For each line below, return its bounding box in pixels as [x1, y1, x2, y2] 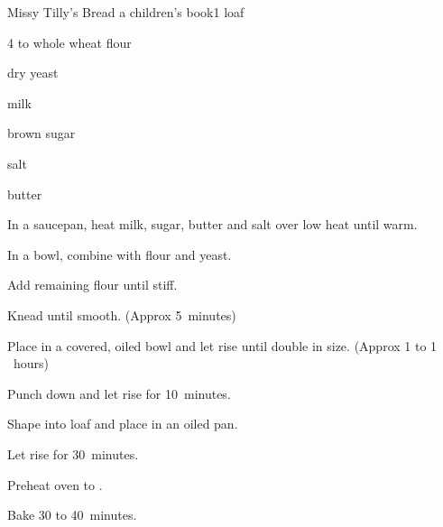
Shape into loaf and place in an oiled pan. [7, 414, 238, 433]
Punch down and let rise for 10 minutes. [7, 384, 231, 402]
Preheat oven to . [7, 475, 103, 494]
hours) [13, 354, 50, 373]
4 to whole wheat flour [7, 32, 132, 51]
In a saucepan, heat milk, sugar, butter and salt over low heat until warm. [7, 215, 418, 234]
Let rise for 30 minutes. [7, 444, 139, 463]
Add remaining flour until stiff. [7, 275, 178, 294]
